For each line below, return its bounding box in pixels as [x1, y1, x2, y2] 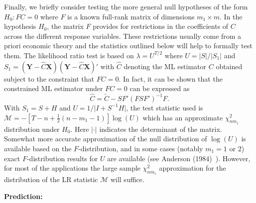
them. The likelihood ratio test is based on [4, 50, 134, 60]
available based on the [4, 143, 72, 153]
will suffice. [110, 174, 144, 185]
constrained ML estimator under [4, 83, 103, 94]
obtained [216, 61, 243, 71]
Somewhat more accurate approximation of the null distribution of [4, 133, 207, 144]
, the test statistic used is [126, 102, 203, 112]
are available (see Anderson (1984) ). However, [107, 153, 251, 163]
